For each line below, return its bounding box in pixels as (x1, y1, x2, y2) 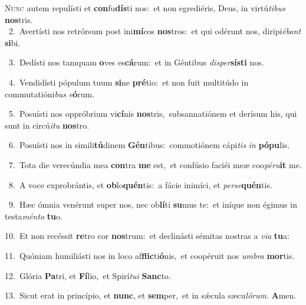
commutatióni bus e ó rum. (5, 87, 95, 100)
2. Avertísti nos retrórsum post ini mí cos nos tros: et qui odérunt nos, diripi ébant (8, 25, 301, 37)
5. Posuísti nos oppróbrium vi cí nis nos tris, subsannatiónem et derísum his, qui (8, 107, 297, 120)
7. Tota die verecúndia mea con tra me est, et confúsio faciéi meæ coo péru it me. (8, 158, 302, 170)
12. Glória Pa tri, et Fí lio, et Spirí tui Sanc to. (5, 269, 171, 281)
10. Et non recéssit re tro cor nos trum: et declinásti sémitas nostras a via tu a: (5, 229, 289, 242)
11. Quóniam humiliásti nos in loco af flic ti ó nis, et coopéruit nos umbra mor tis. (5, 249, 295, 261)
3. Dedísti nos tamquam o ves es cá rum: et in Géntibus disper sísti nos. (8, 56, 264, 68)
